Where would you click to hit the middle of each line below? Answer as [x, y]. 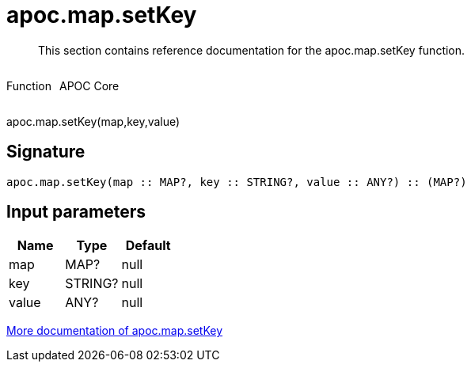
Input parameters [76, 212]
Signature [46, 152]
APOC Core [89, 85]
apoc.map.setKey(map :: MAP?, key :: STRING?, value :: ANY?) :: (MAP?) [237, 182]
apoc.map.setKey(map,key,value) [93, 121]
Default [148, 246]
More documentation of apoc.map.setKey [115, 331]
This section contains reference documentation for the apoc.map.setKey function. [252, 50]
